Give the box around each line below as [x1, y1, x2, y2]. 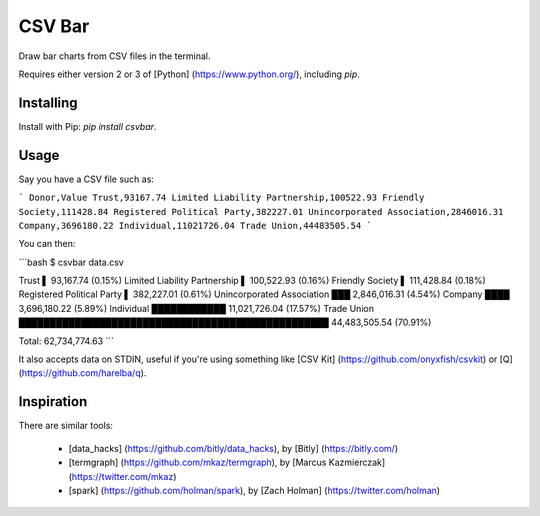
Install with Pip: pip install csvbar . [18, 120, 157, 132]
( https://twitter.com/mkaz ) [68, 470, 177, 482]
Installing [18, 94, 79, 111]
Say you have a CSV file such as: [18, 173, 155, 185]
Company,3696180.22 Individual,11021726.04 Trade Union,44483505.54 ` [18, 220, 372, 231]
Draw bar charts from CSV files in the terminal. [18, 50, 211, 62]
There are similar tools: [18, 420, 114, 432]
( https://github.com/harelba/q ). [18, 367, 147, 379]
